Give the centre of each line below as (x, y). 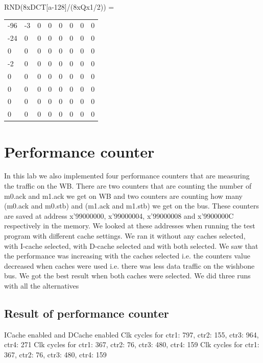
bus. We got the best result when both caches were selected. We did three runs (127, 276)
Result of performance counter (87, 313)
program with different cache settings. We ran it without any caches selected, (125, 236)
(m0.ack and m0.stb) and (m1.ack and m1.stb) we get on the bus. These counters (131, 206)
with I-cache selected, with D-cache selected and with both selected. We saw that (131, 245)
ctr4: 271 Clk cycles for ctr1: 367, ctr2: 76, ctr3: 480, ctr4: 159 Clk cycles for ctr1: (132, 344)
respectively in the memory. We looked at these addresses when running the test (130, 226)
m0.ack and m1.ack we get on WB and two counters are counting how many (123, 196)
